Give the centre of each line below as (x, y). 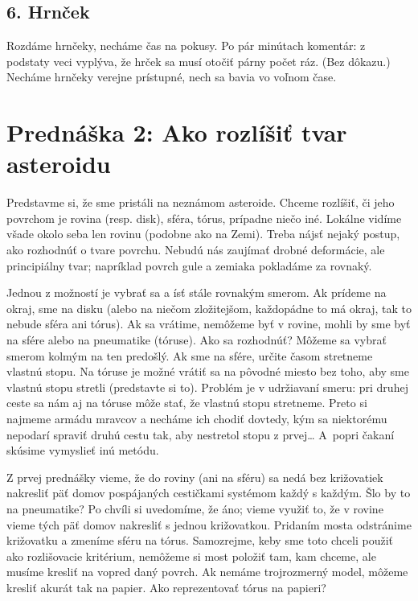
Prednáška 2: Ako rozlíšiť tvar (177, 132)
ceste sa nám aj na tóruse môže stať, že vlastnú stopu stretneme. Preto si (187, 403)
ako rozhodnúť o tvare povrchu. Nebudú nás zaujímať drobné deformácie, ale (196, 250)
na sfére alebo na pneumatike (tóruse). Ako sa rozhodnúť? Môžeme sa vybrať (197, 340)
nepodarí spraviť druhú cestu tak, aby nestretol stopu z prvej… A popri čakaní (201, 434)
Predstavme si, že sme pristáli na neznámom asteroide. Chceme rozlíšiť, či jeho (201, 202)
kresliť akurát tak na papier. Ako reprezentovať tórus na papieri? (166, 587)
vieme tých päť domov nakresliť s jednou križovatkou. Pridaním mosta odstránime (209, 524)
